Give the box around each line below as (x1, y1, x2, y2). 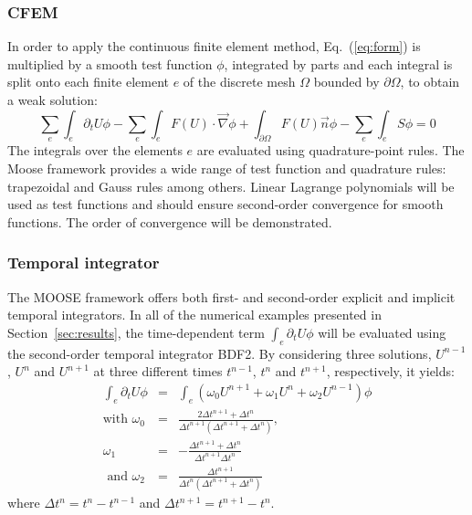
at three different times (93, 362, 223, 381)
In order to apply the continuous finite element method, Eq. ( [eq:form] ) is (7, 37, 421, 56)
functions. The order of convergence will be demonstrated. (7, 212, 332, 231)
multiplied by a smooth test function (7, 54, 213, 73)
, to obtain (400, 72, 460, 91)
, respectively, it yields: (326, 362, 455, 381)
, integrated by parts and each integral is (224, 54, 453, 73)
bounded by (313, 72, 380, 91)
